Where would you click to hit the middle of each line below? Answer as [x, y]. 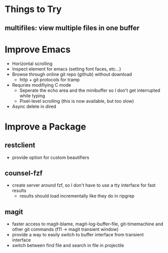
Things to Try [33, 9]
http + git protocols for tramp [50, 80]
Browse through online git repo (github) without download [72, 74]
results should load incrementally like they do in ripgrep [77, 196]
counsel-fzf [24, 173]
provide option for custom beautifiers [51, 157]
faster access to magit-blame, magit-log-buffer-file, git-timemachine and [88, 224]
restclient [20, 145]
